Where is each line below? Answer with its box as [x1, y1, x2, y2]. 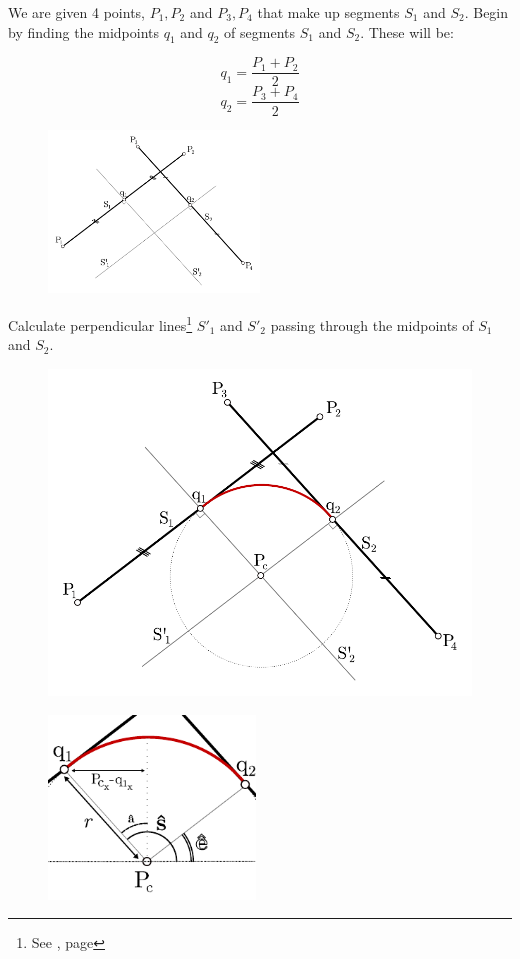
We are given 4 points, [8, 2, 146, 22]
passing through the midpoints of [270, 314, 474, 335]
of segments [224, 21, 296, 42]
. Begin [464, 2, 509, 22]
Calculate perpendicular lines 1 [8, 311, 193, 335]
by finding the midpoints [8, 21, 160, 42]
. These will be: [360, 21, 454, 42]
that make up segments [257, 2, 400, 22]
